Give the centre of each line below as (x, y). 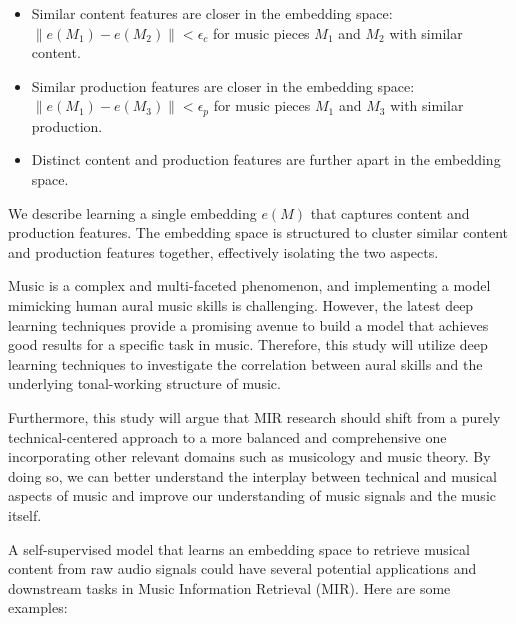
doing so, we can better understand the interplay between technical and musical (252, 475)
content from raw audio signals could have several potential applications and (242, 568)
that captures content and (390, 212)
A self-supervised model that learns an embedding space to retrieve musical (239, 548)
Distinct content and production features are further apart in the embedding (266, 159)
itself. (25, 514)
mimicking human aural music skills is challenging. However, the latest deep (241, 304)
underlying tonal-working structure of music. (144, 383)
